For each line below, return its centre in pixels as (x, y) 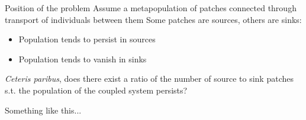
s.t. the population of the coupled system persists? (96, 90)
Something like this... (43, 110)
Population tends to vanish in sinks (83, 59)
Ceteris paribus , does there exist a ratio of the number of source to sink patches (149, 79)
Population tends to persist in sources (87, 39)
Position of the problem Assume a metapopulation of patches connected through (151, 8)
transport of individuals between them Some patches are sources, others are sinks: (153, 19)
